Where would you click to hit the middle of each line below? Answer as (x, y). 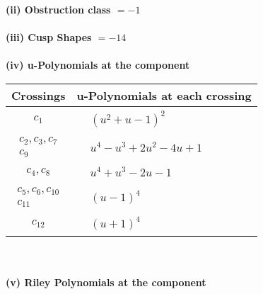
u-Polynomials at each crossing (164, 95)
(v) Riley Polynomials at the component (106, 282)
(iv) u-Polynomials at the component (98, 65)
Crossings (39, 95)
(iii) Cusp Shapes (49, 37)
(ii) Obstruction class (58, 9)
